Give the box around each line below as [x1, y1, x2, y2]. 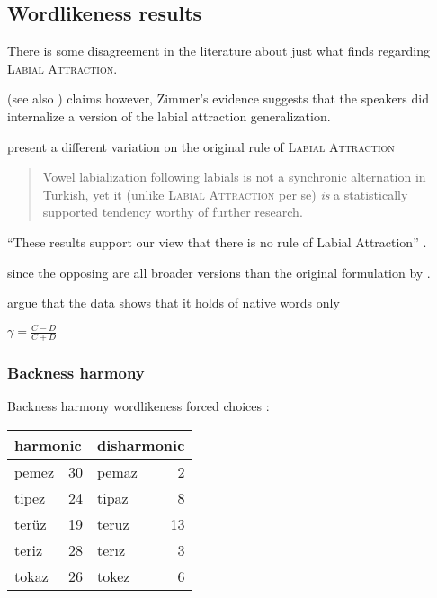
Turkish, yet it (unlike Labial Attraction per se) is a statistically [42, 184, 408, 203]
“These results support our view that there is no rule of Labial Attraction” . [7, 232, 427, 251]
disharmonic [97, 433, 185, 455]
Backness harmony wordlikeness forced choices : [7, 397, 270, 415]
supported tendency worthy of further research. [42, 202, 303, 221]
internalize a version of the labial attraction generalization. [7, 106, 331, 125]
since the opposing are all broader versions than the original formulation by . [7, 263, 431, 281]
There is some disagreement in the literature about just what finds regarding [7, 41, 431, 60]
